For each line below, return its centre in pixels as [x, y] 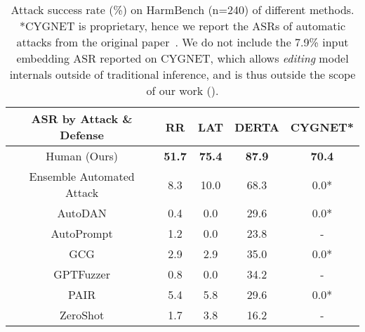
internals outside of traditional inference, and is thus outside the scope [182, 74]
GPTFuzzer [82, 274]
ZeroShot [82, 315]
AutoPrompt [82, 233]
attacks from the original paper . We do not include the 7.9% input [182, 42]
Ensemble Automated [82, 176]
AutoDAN [82, 213]
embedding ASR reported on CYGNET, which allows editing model [182, 58]
